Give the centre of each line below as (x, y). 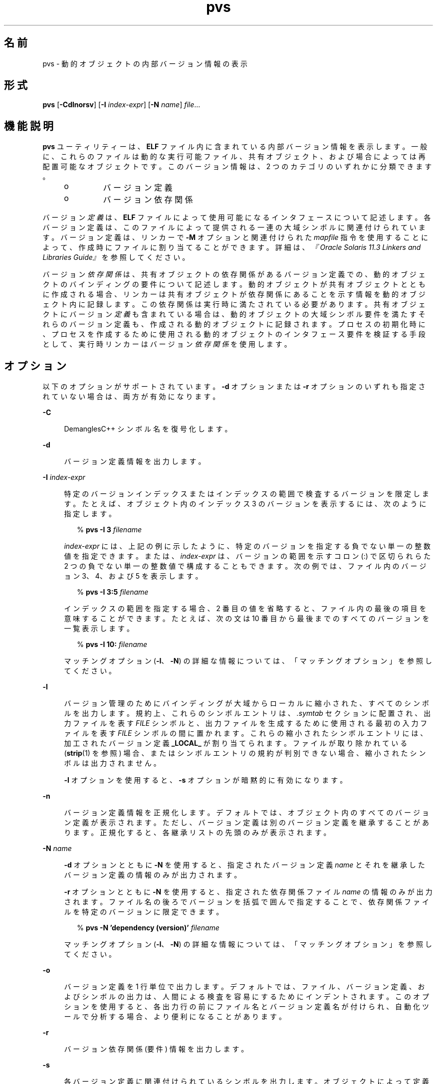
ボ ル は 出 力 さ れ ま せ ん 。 (112, 763)
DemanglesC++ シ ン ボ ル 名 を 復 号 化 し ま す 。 (148, 429)
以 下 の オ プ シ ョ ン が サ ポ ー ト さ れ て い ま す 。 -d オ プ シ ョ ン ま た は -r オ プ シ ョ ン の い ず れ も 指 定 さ (234, 387)
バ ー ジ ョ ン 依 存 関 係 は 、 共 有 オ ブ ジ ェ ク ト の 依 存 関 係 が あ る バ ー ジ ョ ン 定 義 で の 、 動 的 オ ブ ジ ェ (234, 274)
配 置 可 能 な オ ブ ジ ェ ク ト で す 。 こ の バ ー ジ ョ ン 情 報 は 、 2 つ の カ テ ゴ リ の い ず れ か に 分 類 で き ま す (237, 167)
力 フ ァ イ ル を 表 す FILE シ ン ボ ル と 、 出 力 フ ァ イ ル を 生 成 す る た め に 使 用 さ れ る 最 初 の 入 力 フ (246, 723)
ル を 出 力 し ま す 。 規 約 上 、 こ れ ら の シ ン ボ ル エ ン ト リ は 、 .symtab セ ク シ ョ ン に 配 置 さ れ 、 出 (247, 713)
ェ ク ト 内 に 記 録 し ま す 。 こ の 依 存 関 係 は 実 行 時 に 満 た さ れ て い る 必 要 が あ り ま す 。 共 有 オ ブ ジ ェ (234, 304)
